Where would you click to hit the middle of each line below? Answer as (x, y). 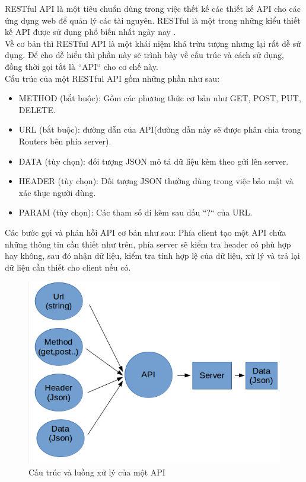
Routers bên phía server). (65, 141)
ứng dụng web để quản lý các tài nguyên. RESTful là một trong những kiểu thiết (153, 20)
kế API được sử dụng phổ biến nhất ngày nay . (90, 32)
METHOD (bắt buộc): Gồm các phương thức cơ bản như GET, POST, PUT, (160, 98)
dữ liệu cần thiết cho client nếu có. (68, 267)
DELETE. (37, 109)
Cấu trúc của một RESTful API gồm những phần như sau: (112, 78)
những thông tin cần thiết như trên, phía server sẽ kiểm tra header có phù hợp (148, 244)
